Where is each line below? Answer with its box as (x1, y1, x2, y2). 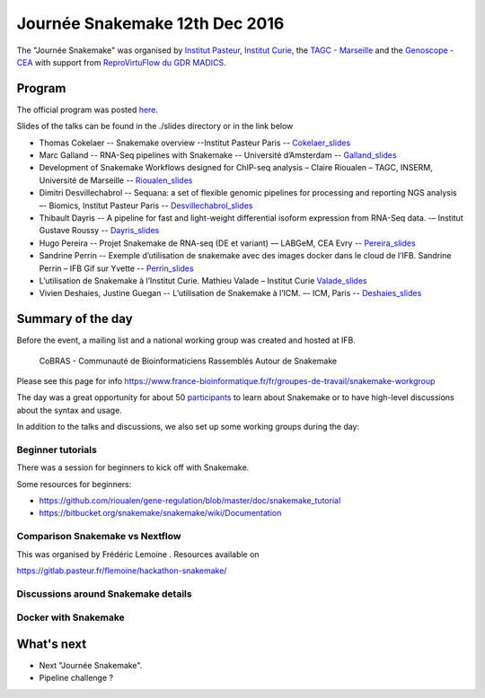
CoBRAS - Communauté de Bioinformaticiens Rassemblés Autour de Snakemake (39, 355, 338, 366)
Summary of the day (16, 311, 134, 327)
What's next (16, 636, 87, 651)
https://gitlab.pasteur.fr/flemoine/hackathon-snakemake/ (16, 565, 227, 576)
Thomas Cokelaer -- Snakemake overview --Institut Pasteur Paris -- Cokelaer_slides (39, 137, 351, 148)
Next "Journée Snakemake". (39, 660, 143, 671)
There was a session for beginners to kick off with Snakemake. (16, 462, 250, 473)
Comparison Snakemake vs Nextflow (16, 530, 181, 543)
